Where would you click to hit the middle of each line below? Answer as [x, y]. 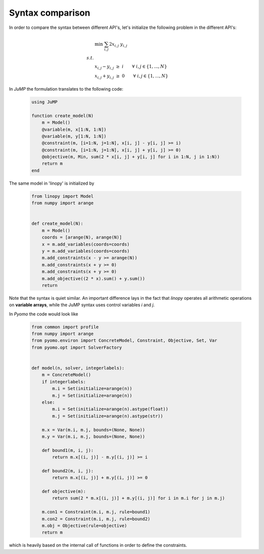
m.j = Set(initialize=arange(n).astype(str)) [108, 416]
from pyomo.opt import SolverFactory [77, 347]
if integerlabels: [64, 382]
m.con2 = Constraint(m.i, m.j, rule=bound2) [96, 519]
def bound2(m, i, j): [68, 471]
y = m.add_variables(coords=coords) [86, 251]
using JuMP [44, 102]
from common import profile [65, 327]
